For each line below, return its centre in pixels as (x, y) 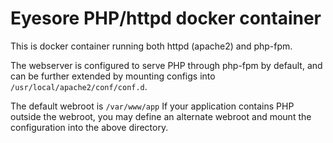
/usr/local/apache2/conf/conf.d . (79, 86)
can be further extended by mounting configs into (113, 76)
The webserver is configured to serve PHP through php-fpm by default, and (166, 65)
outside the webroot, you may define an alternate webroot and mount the (161, 116)
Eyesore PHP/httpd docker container (166, 18)
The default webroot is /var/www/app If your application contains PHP (152, 106)
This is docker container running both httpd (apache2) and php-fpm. (151, 46)
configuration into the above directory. (89, 127)
